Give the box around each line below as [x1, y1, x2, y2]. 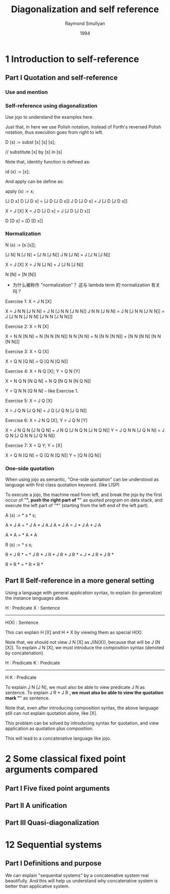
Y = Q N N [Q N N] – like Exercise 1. [5, 387, 78, 394]
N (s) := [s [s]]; [5, 242, 36, 248]
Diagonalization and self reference [11, 4, 159, 15]
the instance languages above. [5, 595, 69, 601]
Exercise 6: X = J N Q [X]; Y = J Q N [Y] [5, 417, 88, 423]
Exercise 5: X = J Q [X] [5, 398, 53, 404]
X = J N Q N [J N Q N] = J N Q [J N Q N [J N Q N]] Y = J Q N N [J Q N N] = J [5, 427, 164, 433]
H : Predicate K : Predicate [5, 659, 60, 666]
